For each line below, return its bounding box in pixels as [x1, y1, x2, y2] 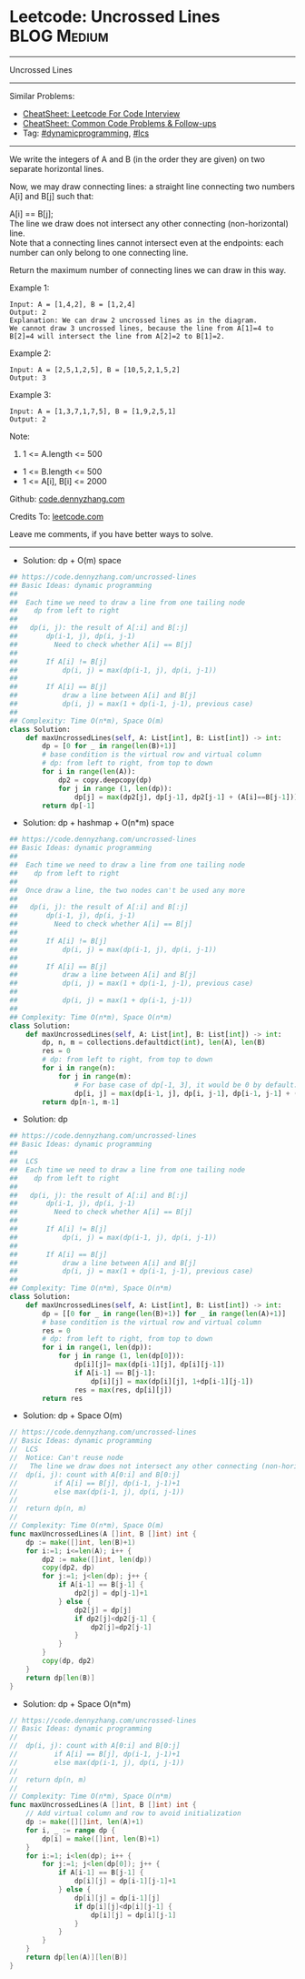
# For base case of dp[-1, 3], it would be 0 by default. [74, 1081, 299, 1090]
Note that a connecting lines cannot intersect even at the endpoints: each [9, 237, 284, 248]
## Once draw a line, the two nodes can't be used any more [9, 886, 246, 895]
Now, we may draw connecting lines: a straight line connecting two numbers [9, 180, 295, 192]
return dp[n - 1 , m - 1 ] [42, 1097, 120, 1107]
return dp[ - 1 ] [42, 801, 95, 810]
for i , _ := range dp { [25, 1825, 116, 1835]
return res [42, 1394, 84, 1403]
